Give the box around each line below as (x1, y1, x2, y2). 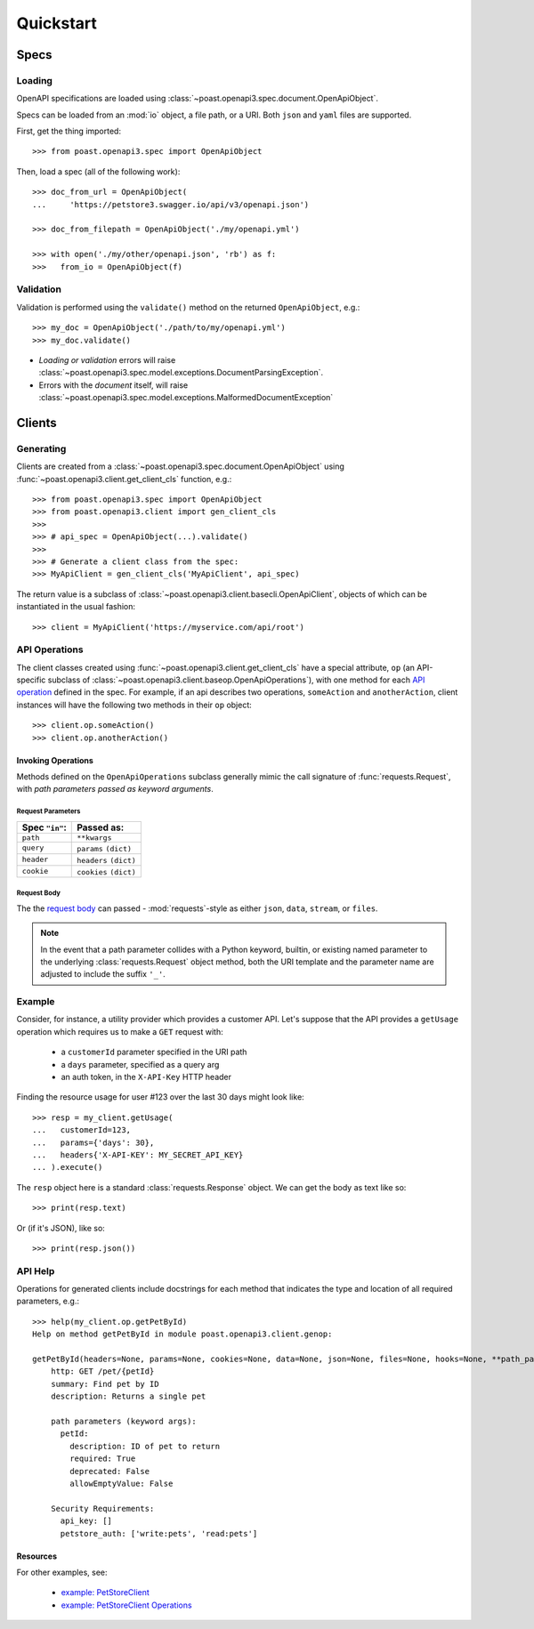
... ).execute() (32, 1162, 103, 1173)
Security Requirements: (50, 1504, 155, 1513)
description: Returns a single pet (50, 1391, 206, 1401)
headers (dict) (77, 855, 137, 865)
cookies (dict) (77, 867, 137, 876)
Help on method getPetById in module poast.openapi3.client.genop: (32, 1329, 333, 1339)
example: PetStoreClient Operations (61, 1600, 192, 1610)
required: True (69, 1454, 136, 1464)
